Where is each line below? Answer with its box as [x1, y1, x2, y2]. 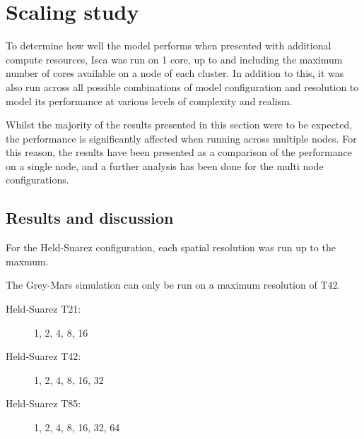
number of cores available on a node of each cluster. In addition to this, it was [6, 66, 344, 80]
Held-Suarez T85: [6, 396, 81, 411]
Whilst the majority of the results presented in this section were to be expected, [6, 117, 353, 132]
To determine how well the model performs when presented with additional [6, 38, 331, 53]
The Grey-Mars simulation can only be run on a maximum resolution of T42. [6, 277, 341, 292]
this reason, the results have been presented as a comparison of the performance [6, 145, 352, 160]
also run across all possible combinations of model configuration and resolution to [6, 79, 359, 94]
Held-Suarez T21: [6, 301, 81, 316]
